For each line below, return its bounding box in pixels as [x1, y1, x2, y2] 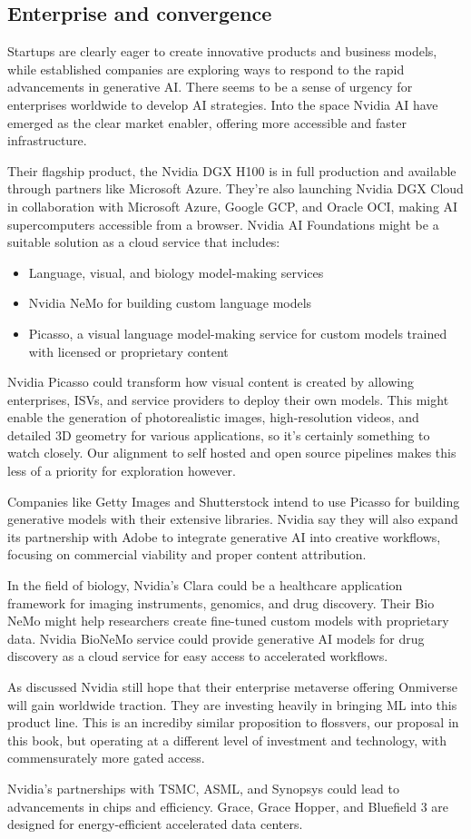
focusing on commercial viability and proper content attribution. [7, 545, 367, 564]
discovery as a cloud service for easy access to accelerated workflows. [7, 647, 388, 666]
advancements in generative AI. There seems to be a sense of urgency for [7, 77, 413, 96]
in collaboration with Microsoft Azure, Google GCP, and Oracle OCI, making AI [7, 196, 458, 215]
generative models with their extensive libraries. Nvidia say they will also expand [7, 509, 458, 528]
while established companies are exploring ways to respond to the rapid [7, 59, 405, 78]
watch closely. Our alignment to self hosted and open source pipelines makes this [7, 443, 456, 462]
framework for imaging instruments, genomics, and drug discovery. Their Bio [7, 593, 435, 612]
